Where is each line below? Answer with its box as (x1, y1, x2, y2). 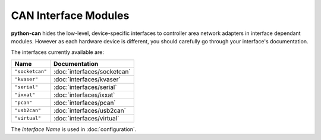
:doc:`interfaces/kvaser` (53, 75, 121, 83)
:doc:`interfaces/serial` (53, 83, 117, 91)
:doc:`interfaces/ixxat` (53, 91, 115, 99)
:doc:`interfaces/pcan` (53, 98, 116, 107)
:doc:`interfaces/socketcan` (53, 67, 131, 75)
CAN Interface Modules (11, 9, 130, 22)
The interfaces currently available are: (11, 49, 104, 56)
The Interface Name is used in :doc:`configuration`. (11, 125, 137, 133)
